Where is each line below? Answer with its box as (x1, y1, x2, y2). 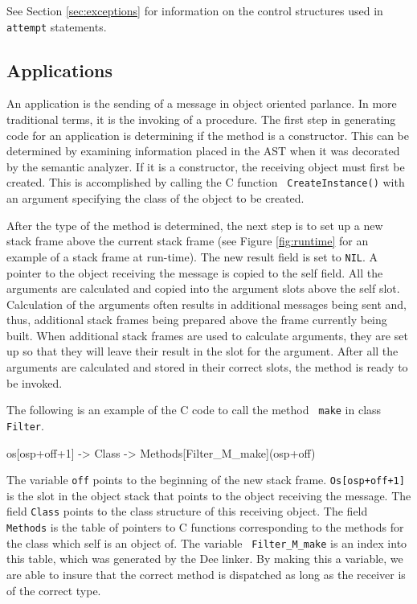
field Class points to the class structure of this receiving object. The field (6, 503, 368, 520)
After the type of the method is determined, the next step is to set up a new (6, 216, 383, 233)
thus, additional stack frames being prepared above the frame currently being (6, 311, 387, 328)
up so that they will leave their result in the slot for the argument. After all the (6, 343, 399, 360)
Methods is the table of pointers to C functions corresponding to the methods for (6, 519, 404, 536)
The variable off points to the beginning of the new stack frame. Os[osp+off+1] (6, 471, 405, 488)
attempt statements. (6, 18, 107, 35)
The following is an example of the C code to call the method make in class (6, 401, 382, 418)
